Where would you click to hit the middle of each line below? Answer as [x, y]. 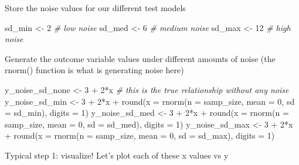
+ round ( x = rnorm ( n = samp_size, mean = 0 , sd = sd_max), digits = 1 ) [140, 135]
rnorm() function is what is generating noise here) [94, 70]
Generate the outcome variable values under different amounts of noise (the [140, 58]
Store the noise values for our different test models [95, 8]
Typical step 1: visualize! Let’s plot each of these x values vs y [117, 155]
